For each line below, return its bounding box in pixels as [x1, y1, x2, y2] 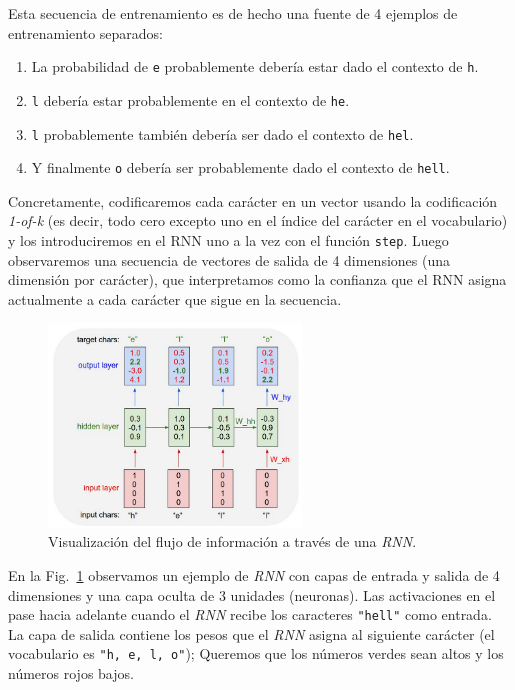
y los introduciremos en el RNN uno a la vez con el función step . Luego [8, 230, 449, 250]
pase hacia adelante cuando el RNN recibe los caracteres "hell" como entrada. [8, 604, 492, 625]
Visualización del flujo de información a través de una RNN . [48, 531, 417, 552]
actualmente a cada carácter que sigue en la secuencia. [8, 288, 342, 309]
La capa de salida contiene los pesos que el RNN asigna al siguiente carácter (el [8, 623, 495, 644]
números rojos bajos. [8, 663, 134, 684]
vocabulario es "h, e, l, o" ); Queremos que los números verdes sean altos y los [8, 643, 504, 664]
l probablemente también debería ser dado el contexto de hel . [31, 123, 414, 144]
